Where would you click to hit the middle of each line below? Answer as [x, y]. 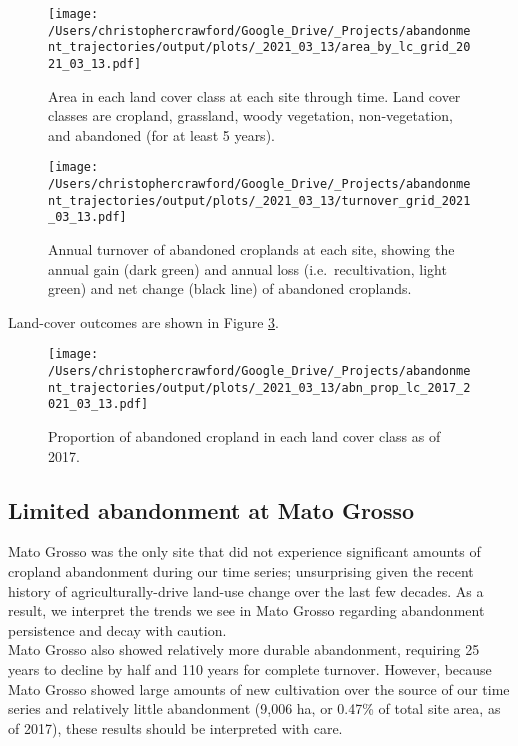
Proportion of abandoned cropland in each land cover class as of [244, 436]
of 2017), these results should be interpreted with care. [175, 727]
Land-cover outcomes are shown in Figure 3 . [143, 321]
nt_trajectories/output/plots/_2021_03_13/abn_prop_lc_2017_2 [259, 387]
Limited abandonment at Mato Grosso [211, 509]
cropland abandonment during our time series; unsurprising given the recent [241, 571]
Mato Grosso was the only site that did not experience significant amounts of [244, 551]
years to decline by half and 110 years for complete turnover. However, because [250, 668]
